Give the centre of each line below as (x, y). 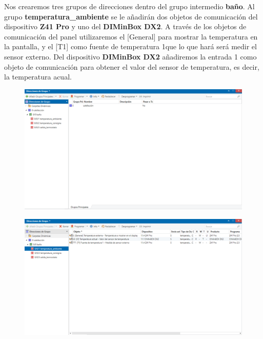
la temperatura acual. (38, 77)
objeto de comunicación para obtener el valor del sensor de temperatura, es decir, (132, 66)
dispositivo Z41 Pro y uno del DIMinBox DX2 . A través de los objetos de (125, 26)
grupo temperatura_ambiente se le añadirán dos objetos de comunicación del (131, 16)
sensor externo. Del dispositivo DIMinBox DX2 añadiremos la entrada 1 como (130, 56)
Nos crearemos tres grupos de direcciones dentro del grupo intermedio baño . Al (129, 6)
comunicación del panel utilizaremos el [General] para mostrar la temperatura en (131, 36)
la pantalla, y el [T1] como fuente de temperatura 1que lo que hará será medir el (130, 46)
